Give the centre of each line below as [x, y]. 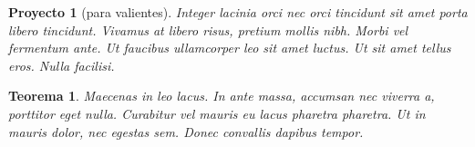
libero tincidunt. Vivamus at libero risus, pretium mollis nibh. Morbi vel [208, 29]
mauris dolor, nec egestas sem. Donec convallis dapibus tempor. [186, 131]
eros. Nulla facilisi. [62, 65]
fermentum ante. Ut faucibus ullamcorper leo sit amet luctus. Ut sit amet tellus [230, 48]
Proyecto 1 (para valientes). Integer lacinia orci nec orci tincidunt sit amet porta [238, 12]
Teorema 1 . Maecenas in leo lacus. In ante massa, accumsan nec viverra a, [222, 96]
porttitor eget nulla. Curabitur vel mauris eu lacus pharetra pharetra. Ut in [217, 113]
